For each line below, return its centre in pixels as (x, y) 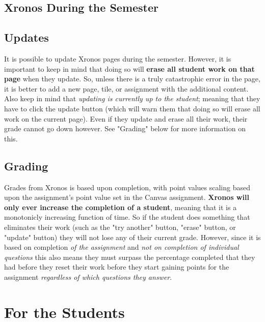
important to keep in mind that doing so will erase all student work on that (129, 68)
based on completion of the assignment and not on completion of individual (122, 247)
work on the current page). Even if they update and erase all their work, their (126, 118)
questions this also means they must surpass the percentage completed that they (130, 257)
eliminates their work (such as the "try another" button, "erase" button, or (120, 227)
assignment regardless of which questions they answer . (88, 276)
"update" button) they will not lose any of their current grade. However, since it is (132, 237)
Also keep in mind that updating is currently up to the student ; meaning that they (132, 98)
